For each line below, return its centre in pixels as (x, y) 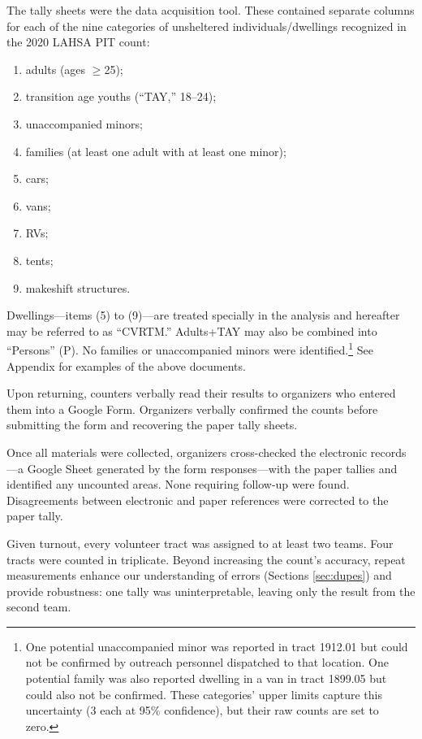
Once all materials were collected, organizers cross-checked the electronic (187, 452)
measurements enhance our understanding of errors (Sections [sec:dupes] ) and (199, 575)
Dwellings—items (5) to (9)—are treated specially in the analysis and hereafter (203, 315)
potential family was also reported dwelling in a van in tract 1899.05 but (206, 678)
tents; (39, 260)
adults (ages (56, 69)
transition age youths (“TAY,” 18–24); (121, 96)
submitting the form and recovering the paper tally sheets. (152, 425)
